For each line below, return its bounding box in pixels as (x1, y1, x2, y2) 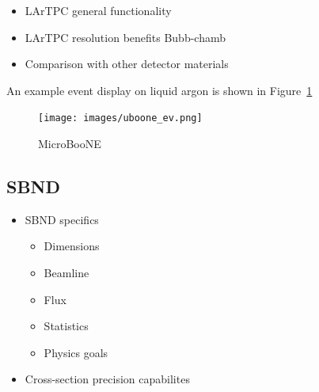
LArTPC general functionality (25, 2, 172, 18)
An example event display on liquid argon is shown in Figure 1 (6, 82, 313, 98)
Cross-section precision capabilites (25, 371, 190, 387)
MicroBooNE (38, 135, 101, 152)
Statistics (44, 318, 89, 334)
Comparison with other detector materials (25, 55, 229, 72)
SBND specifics (25, 211, 99, 227)
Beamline (44, 265, 89, 281)
